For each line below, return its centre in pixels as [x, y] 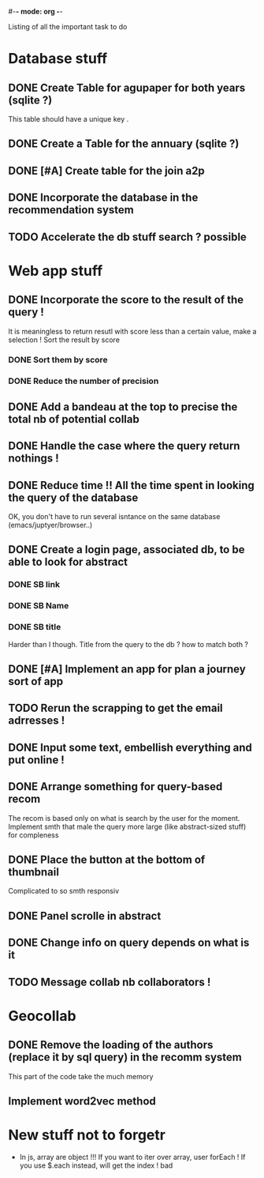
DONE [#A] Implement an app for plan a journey [127, 669]
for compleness [33, 835]
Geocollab [42, 1016]
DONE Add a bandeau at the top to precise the [123, 406]
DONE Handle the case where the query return [124, 446]
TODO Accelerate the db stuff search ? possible [127, 237]
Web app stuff [56, 271]
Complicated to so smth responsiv [64, 891]
